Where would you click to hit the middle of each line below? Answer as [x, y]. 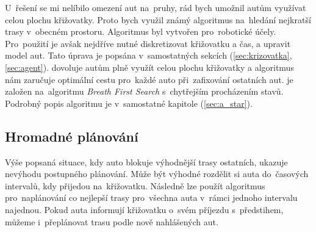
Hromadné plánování [72, 136]
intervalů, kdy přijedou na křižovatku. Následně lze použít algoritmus [135, 185]
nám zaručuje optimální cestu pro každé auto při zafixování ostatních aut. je [149, 79]
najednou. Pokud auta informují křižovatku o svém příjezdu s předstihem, [144, 209]
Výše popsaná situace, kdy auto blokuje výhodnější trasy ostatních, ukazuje [146, 161]
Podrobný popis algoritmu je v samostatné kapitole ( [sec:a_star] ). [129, 103]
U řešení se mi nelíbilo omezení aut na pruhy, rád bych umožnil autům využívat [156, 7]
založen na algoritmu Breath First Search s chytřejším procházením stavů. [144, 91]
